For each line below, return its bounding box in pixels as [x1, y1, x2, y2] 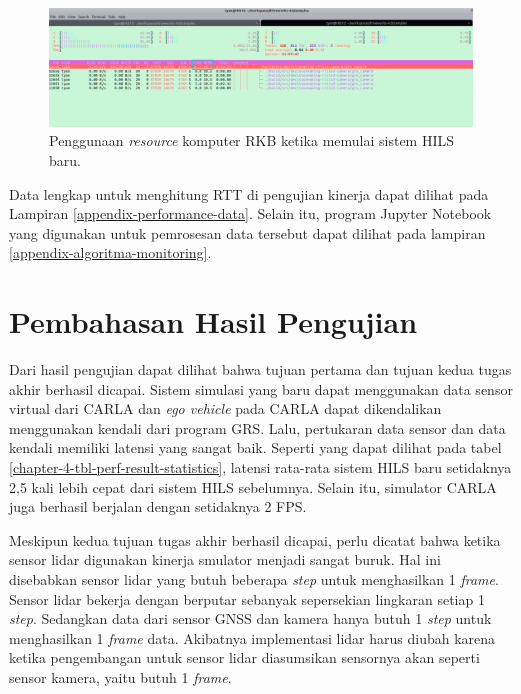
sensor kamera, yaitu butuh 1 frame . [9, 667, 232, 688]
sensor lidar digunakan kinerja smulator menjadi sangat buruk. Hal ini [9, 549, 441, 570]
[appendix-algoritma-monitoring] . [9, 242, 212, 263]
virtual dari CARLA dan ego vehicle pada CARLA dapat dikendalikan [9, 398, 442, 419]
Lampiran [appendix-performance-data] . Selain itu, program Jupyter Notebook [9, 203, 492, 224]
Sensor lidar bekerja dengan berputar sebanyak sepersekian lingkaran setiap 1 [9, 588, 485, 609]
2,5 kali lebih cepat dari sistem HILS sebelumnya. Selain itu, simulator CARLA [9, 476, 497, 497]
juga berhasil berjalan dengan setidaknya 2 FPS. [9, 496, 307, 517]
